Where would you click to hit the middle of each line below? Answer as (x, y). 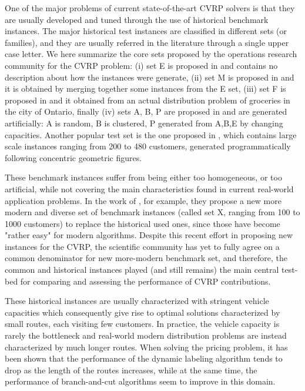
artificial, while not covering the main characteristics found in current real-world (149, 188)
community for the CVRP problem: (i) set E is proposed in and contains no (141, 65)
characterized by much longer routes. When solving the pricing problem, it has (146, 347)
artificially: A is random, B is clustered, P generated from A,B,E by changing (144, 123)
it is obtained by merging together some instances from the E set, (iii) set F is (145, 88)
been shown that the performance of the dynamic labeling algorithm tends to (144, 358)
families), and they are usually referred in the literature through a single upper (147, 42)
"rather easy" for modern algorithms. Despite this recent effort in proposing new (149, 235)
